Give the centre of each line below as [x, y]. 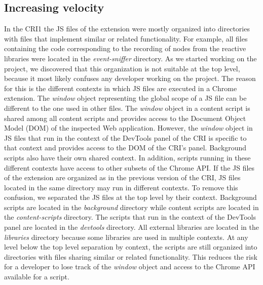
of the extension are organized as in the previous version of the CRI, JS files [122, 177]
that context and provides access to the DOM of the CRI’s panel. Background [125, 148]
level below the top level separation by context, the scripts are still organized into [131, 247]
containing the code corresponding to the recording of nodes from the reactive [125, 48]
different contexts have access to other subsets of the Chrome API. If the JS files [129, 167]
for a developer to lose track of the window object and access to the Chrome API [130, 267]
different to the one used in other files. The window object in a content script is [127, 108]
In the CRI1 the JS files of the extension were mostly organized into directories [127, 29]
